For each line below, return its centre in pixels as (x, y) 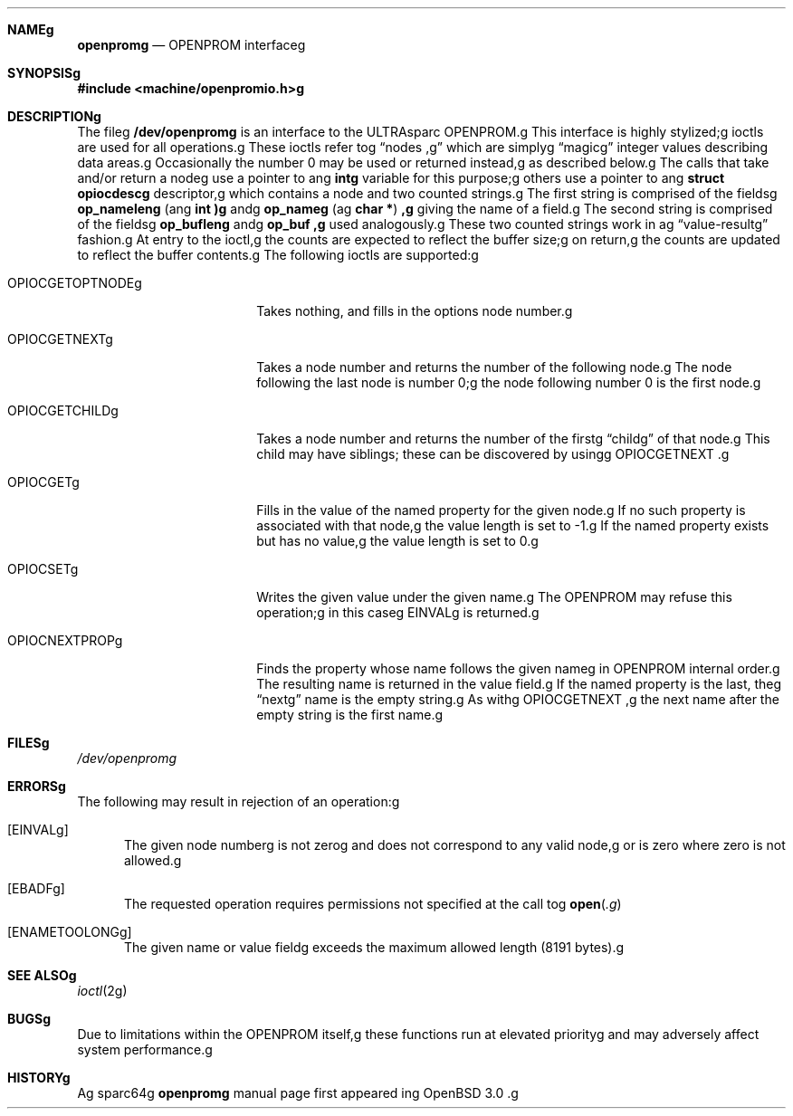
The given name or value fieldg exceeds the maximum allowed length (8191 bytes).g (374, 947)
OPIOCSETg (43, 569)
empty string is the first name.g (350, 715)
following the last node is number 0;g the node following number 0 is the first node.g (509, 382)
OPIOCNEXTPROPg (65, 640)
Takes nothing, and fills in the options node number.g (415, 311)
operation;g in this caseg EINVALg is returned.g (398, 612)
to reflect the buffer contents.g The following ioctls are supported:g (278, 255)
